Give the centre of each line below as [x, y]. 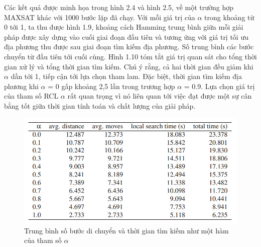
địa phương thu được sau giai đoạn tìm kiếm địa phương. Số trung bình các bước [129, 47]
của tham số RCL [31, 96]
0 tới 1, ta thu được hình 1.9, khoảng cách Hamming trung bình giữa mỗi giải [124, 27]
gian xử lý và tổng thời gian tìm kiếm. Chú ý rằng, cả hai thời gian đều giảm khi [129, 66]
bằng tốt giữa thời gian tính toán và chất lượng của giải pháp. [100, 105]
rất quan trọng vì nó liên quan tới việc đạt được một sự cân [160, 96]
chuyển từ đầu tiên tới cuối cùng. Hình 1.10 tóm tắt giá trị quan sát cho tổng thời [130, 56]
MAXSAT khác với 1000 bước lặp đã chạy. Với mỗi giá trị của [100, 17]
